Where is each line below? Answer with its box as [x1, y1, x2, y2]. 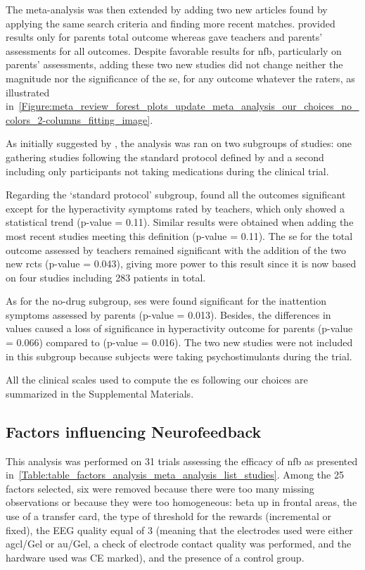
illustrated [6, 84, 50, 99]
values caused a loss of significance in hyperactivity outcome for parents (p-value [6, 321, 353, 336]
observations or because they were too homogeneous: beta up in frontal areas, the [6, 495, 357, 509]
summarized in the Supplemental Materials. [6, 386, 194, 400]
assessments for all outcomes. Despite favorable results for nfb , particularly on [6, 43, 342, 58]
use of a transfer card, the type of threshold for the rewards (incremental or [6, 509, 332, 524]
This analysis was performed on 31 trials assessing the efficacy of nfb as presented [6, 453, 358, 468]
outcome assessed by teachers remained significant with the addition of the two [6, 242, 346, 257]
